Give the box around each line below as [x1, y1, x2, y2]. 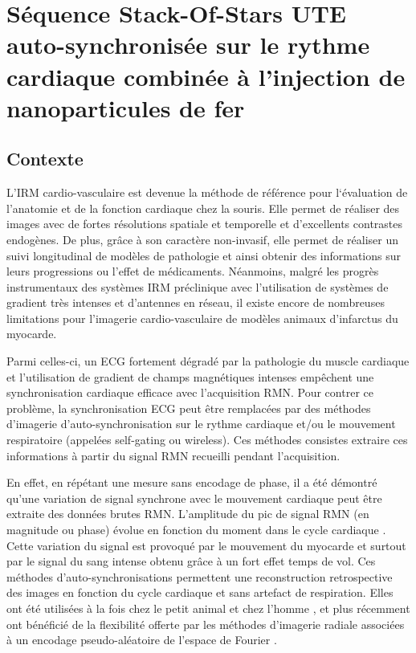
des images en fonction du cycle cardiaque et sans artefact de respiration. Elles [6, 584, 394, 601]
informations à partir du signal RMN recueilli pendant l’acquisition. [6, 447, 341, 463]
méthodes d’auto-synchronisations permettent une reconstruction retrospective [6, 568, 393, 585]
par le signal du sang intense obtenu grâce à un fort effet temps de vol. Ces [6, 553, 376, 569]
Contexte [6, 146, 84, 171]
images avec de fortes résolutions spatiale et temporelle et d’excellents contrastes [6, 215, 403, 232]
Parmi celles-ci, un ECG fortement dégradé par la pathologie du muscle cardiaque [6, 353, 410, 369]
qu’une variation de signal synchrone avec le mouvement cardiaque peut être [6, 489, 382, 506]
